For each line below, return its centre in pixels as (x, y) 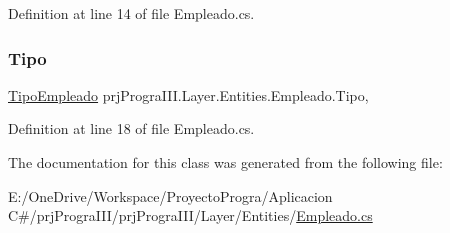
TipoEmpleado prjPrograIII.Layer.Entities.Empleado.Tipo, (188, 94)
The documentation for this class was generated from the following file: (225, 162)
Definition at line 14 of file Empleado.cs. (131, 13)
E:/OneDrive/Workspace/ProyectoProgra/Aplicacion (170, 195)
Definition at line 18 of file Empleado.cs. (131, 128)
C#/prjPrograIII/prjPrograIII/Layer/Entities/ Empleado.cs (190, 215)
